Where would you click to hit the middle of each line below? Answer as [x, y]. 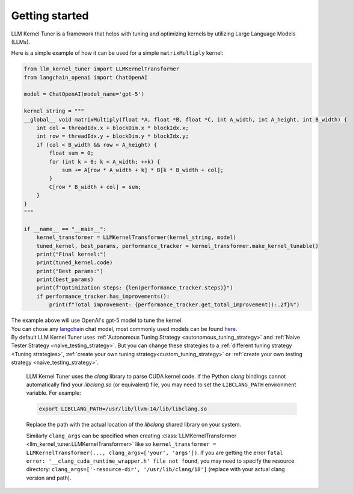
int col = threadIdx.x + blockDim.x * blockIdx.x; [112, 128]
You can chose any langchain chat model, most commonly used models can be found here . [124, 329]
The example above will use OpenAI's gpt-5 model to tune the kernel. [97, 320]
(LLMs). [21, 42]
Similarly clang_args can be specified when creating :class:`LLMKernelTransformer [131, 436]
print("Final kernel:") [71, 254]
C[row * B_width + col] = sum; [95, 187]
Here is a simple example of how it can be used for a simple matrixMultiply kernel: [117, 53]
